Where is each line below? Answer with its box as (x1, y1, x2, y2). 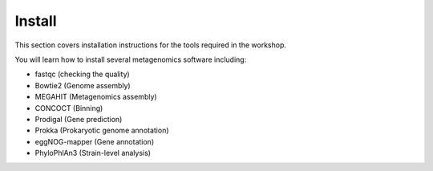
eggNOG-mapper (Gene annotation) (34, 136, 155, 146)
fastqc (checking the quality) (34, 69, 130, 79)
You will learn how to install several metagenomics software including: (14, 55, 247, 64)
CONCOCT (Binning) (34, 103, 103, 112)
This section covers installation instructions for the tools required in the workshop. (14, 40, 286, 50)
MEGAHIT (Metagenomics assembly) (34, 92, 157, 102)
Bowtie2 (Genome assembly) (34, 80, 132, 90)
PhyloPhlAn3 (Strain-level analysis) (34, 149, 152, 158)
